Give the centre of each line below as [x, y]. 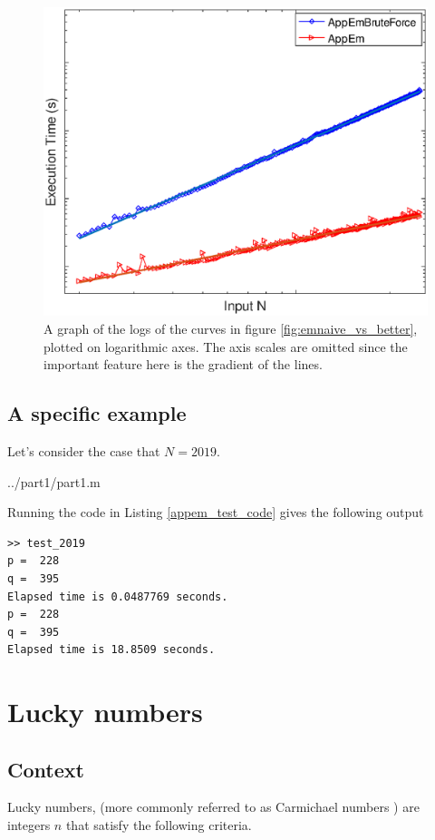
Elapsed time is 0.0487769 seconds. [118, 596]
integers [29, 825]
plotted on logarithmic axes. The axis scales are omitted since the [226, 346]
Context [46, 769]
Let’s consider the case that [84, 450]
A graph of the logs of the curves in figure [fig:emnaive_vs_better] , [231, 328]
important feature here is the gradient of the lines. [183, 364]
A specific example [97, 413]
